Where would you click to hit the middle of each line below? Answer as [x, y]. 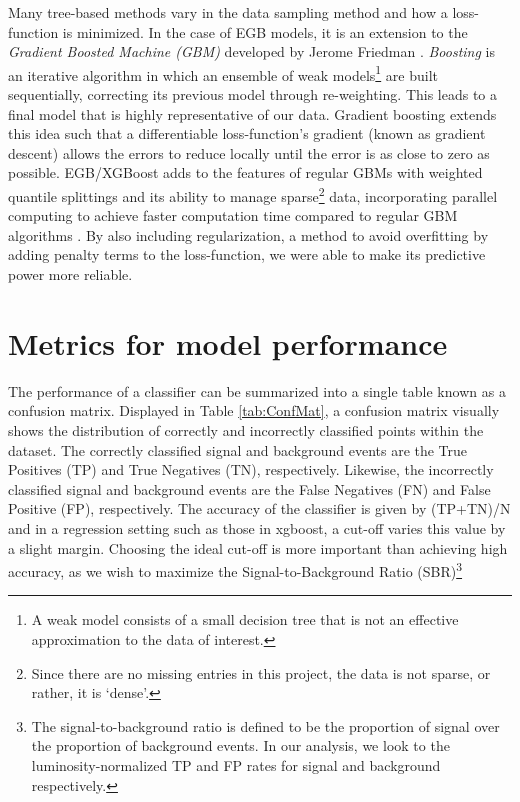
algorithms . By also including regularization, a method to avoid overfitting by [248, 234]
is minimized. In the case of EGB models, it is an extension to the [265, 31]
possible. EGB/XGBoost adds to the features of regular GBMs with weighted [245, 172]
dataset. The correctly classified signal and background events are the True [238, 449]
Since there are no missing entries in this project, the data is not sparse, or [261, 672]
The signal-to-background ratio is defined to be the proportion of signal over [265, 725]
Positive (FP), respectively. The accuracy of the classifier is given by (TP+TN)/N [259, 508]
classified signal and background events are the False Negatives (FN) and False [249, 488]
